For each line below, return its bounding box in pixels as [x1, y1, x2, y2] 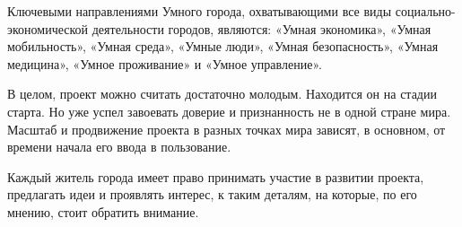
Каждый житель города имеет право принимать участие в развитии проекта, [7, 167, 424, 186]
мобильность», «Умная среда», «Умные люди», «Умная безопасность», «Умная [7, 37, 439, 56]
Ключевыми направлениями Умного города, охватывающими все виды [7, 2, 392, 20]
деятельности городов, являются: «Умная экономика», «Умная [92, 19, 431, 38]
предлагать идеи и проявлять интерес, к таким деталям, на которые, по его [7, 185, 417, 204]
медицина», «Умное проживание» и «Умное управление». [7, 54, 322, 73]
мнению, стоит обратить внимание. [7, 202, 199, 221]
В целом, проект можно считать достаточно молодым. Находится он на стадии [7, 84, 437, 103]
